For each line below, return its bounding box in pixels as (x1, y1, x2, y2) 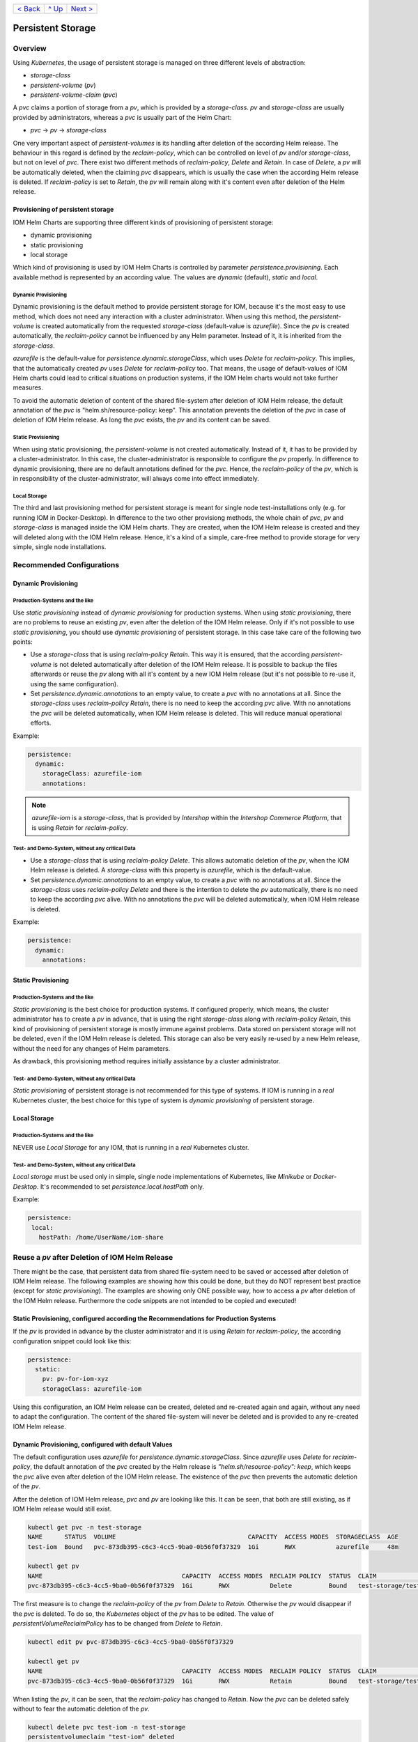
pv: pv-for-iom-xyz (42, 1375, 109, 1383)
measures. (13, 383, 43, 392)
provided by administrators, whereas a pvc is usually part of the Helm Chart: (13, 113, 232, 121)
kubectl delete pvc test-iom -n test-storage (27, 1723, 186, 1731)
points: (13, 638, 33, 646)
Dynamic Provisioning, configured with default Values (13, 1440, 173, 1449)
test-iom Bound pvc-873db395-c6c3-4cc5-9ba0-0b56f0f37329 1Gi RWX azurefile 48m (27, 1543, 398, 1550)
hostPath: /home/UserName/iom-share (38, 1233, 164, 1241)
